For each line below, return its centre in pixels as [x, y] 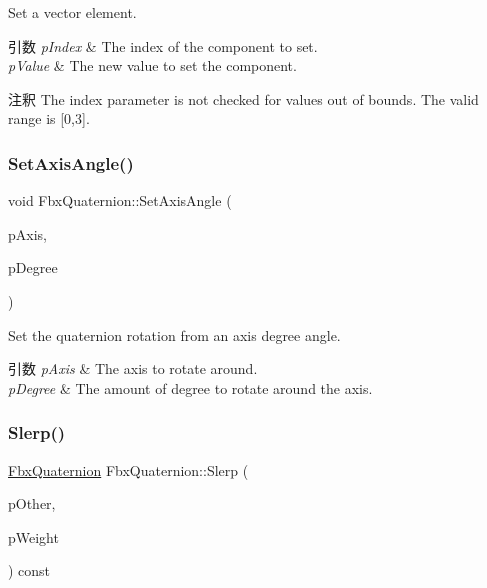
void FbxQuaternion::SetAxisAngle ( [120, 200]
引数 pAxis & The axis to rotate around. [133, 368]
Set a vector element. [72, 12]
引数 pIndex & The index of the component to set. [163, 45]
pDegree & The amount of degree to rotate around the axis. [190, 387]
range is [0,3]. [49, 118]
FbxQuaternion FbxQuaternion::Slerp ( [128, 469]
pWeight [33, 536]
